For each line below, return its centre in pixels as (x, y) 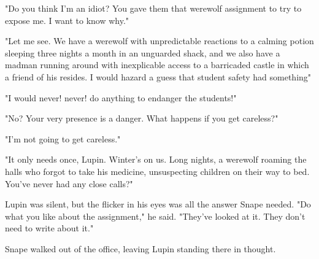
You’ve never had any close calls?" (69, 183)
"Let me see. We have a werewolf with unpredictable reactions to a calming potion (159, 41)
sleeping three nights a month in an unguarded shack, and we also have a (143, 52)
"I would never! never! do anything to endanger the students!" (121, 97)
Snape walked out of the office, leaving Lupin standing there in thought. (140, 248)
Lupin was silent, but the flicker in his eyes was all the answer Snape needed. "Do (158, 204)
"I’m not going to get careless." (63, 138)
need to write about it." (49, 228)
